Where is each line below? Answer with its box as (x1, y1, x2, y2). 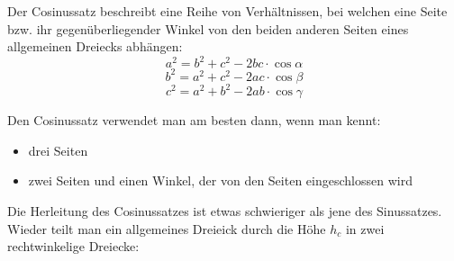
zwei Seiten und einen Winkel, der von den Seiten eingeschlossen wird (28, 171, 413, 190)
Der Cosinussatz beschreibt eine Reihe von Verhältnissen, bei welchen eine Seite (7, 2, 448, 20)
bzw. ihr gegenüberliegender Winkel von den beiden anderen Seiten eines (7, 19, 409, 38)
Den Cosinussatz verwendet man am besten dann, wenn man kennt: (7, 111, 381, 130)
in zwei (345, 219, 385, 238)
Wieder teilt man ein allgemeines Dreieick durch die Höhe (7, 219, 326, 238)
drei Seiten (28, 140, 88, 159)
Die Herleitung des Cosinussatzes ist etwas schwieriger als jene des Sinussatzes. (7, 202, 442, 220)
